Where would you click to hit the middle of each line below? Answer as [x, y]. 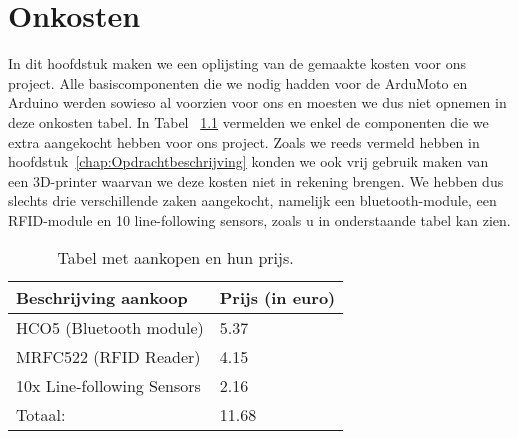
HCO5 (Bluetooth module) [110, 328]
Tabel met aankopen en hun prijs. [175, 258]
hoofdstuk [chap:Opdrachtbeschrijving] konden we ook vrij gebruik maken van [248, 161]
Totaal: [41, 415]
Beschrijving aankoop [102, 298]
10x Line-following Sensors [108, 386]
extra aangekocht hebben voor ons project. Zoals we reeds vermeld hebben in [244, 141]
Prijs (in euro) [277, 298]
